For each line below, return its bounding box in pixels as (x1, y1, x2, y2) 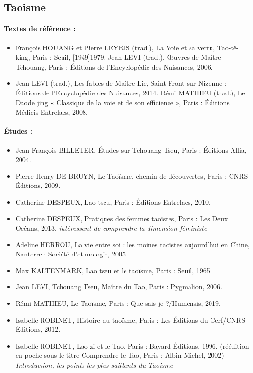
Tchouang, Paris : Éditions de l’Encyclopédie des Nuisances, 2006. (15, 61, 213, 71)
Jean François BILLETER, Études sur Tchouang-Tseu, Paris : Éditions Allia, (15, 144, 247, 155)
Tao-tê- (217, 42, 239, 52)
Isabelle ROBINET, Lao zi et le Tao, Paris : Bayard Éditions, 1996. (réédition (15, 340, 249, 350)
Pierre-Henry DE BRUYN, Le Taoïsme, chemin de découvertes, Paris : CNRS (15, 170, 248, 181)
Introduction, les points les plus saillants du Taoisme (15, 360, 173, 370)
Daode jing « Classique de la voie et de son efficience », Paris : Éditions (15, 97, 230, 107)
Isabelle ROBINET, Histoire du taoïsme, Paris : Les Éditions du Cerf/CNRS (15, 314, 245, 325)
